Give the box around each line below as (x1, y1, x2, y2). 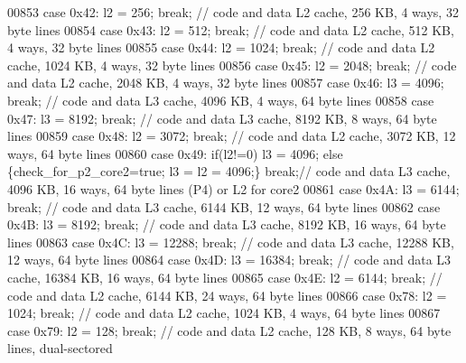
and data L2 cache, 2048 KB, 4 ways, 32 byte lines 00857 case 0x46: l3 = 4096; (7, 73, 444, 92)
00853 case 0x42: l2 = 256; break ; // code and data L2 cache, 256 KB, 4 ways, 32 (7, 3, 459, 21)
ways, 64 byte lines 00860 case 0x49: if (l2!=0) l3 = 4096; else (7, 144, 343, 163)
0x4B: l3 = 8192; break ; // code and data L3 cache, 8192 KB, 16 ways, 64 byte (7, 215, 446, 234)
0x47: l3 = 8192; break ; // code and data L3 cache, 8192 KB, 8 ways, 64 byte (7, 108, 437, 127)
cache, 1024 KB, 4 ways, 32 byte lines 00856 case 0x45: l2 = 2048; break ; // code (7, 55, 457, 74)
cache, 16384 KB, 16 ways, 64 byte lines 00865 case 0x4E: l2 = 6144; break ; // (7, 267, 443, 286)
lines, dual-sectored (7, 339, 113, 358)
